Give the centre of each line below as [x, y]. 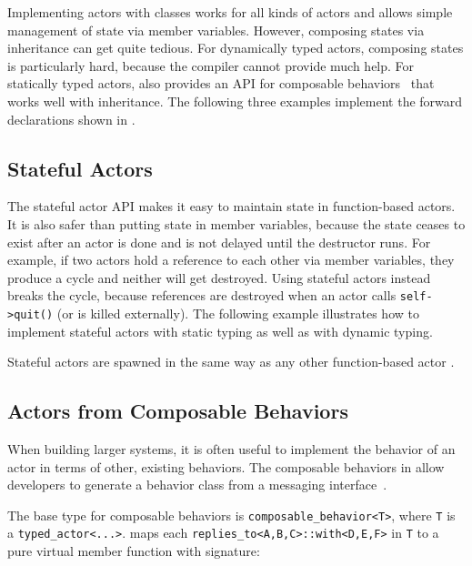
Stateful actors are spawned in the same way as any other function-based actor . [231, 362]
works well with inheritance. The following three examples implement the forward [235, 101]
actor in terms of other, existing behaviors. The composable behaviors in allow [226, 466]
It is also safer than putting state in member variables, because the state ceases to [236, 223]
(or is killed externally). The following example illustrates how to [238, 313]
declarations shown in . [71, 119]
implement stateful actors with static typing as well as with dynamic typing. [220, 331]
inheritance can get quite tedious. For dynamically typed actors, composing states [236, 48]
